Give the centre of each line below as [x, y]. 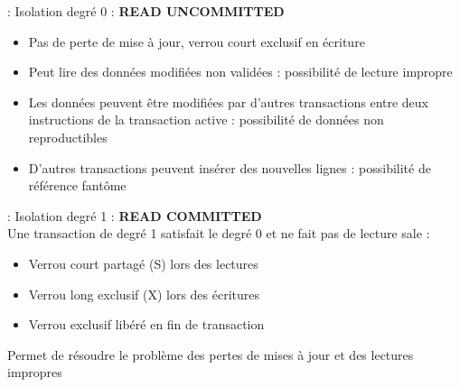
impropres [35, 372]
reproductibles [68, 137]
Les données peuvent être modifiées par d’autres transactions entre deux [229, 101]
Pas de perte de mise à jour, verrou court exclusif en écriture [197, 41]
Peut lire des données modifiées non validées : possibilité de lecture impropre [240, 72]
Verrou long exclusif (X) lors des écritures [144, 294]
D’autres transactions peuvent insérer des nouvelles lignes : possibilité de [230, 167]
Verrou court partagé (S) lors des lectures [143, 263]
